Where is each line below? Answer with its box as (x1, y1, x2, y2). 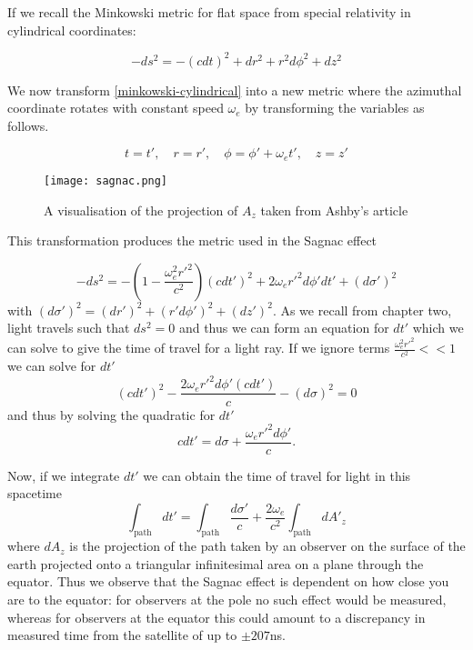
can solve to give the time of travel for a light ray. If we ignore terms (7, 338, 390, 357)
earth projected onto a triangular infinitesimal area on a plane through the (7, 554, 424, 573)
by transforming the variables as (245, 98, 425, 117)
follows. (7, 115, 49, 135)
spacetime (7, 484, 62, 503)
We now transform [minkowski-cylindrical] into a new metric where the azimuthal (7, 80, 462, 99)
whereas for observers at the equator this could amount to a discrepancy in (7, 607, 426, 626)
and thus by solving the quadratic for (7, 405, 216, 424)
